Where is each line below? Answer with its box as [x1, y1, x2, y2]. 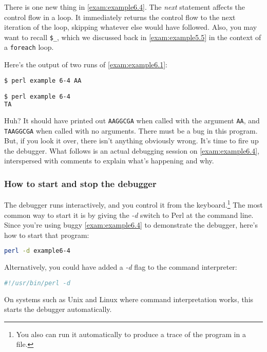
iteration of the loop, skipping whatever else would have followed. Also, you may [4, 22, 257, 32]
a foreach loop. [4, 42, 54, 52]
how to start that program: [4, 229, 89, 240]
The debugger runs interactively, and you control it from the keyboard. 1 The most [4, 198, 263, 210]
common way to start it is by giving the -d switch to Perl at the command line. [4, 209, 254, 220]
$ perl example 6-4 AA [4, 77, 82, 84]
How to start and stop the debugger [4, 177, 157, 190]
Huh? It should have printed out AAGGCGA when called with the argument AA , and [4, 115, 260, 125]
